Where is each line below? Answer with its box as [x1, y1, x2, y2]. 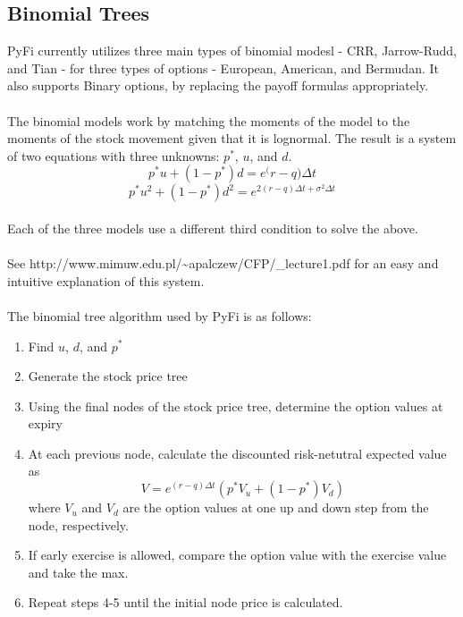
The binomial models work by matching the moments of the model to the [7, 111, 410, 130]
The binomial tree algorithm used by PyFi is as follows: [7, 306, 312, 325]
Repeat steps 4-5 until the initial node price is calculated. [28, 593, 343, 612]
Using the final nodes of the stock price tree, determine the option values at [28, 396, 443, 415]
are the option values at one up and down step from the [122, 498, 429, 517]
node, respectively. [28, 515, 129, 534]
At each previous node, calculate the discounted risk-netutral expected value [28, 444, 447, 462]
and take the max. [28, 562, 129, 581]
